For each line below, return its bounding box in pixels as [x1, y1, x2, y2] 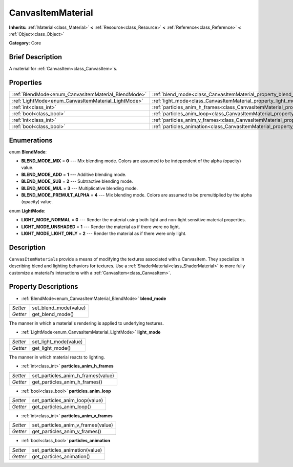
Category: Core [9, 40, 42, 46]
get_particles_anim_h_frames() [32, 379, 103, 385]
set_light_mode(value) [32, 338, 83, 345]
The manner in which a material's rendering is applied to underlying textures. [9, 320, 164, 326]
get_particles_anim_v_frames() [32, 428, 102, 435]
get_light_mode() [32, 344, 71, 351]
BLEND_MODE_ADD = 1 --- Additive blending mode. [21, 171, 126, 177]
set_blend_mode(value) [32, 304, 86, 311]
